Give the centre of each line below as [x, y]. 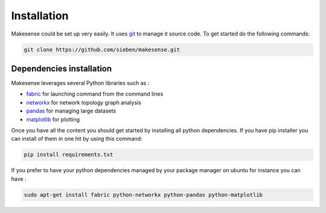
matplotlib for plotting [53, 119]
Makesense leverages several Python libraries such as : [80, 83]
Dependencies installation [62, 68]
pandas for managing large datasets [71, 111]
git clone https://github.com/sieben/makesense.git [102, 49]
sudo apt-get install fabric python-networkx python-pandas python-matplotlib [143, 195]
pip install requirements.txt [69, 155]
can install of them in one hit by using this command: [77, 139]
